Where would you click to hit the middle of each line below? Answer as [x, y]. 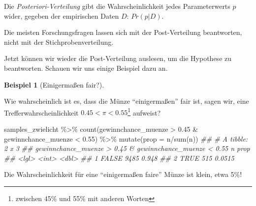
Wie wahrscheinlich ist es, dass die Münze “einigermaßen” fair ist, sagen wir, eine [127, 101]
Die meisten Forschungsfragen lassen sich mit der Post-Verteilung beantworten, [123, 32]
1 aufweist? [144, 112]
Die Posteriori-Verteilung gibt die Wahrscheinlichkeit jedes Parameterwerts [117, 6]
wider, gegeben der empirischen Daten [62, 15]
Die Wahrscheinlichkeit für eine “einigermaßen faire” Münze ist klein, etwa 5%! [123, 174]
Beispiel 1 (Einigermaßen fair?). [54, 84]
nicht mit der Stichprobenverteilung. [59, 42]
